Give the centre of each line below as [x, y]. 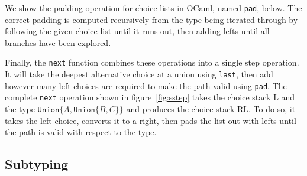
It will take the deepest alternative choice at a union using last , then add [139, 74]
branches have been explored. [58, 42]
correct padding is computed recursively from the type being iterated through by [151, 19]
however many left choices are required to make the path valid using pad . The [146, 85]
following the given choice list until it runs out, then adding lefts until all [137, 31]
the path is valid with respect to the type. [81, 132]
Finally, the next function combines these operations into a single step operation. [152, 62]
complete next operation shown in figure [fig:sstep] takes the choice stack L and [150, 97]
